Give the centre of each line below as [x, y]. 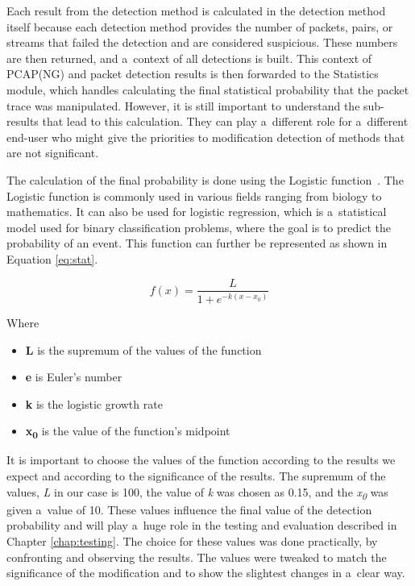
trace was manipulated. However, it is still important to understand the [183, 105]
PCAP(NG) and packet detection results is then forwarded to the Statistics [193, 74]
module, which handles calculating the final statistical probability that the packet [208, 89]
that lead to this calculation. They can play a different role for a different [225, 121]
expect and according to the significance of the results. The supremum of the [196, 476]
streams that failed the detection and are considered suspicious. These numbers [202, 42]
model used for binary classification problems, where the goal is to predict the [199, 227]
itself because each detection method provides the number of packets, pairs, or [200, 26]
